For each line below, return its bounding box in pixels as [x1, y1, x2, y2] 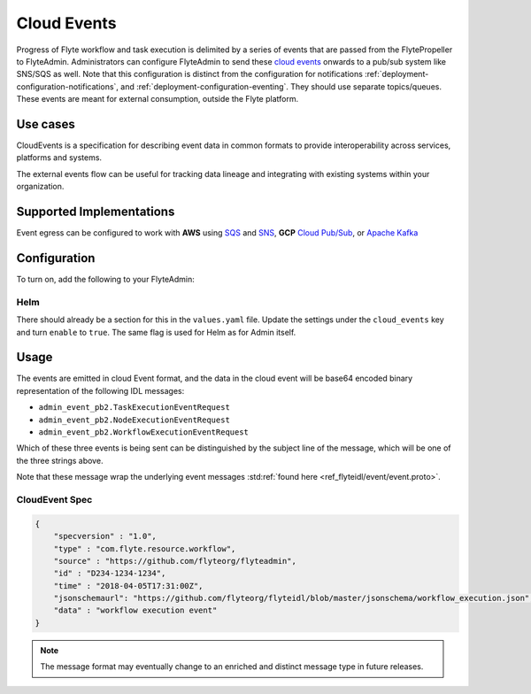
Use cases [16, 116, 75, 132]
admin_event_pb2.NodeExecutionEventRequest [38, 414, 230, 425]
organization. [16, 181, 65, 192]
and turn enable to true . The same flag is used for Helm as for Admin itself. [16, 327, 296, 337]
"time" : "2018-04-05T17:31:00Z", [53, 581, 204, 590]
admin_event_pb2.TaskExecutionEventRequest [38, 403, 230, 413]
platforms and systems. [16, 152, 102, 163]
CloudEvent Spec [16, 493, 93, 505]
